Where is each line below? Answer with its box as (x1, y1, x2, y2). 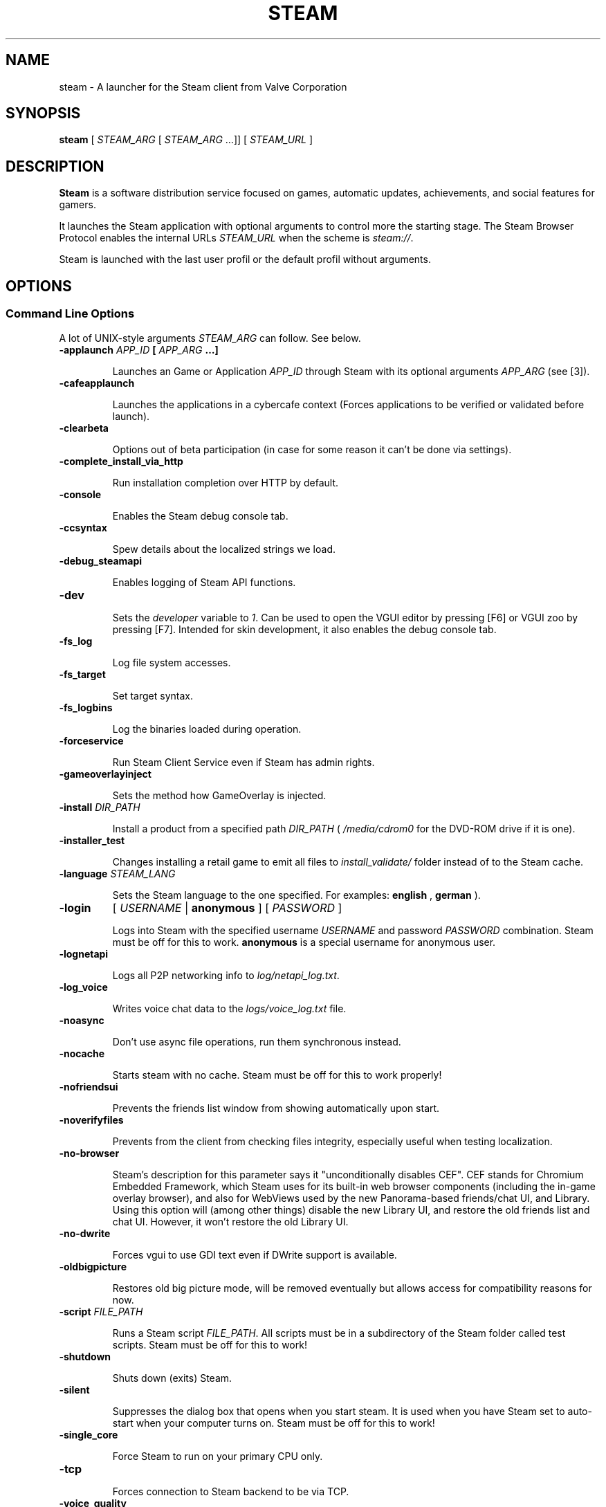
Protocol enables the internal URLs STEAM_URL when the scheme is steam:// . (59, 232, 414, 244)
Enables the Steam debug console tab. (112, 509, 288, 522)
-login (59, 900, 91, 915)
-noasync (59, 1014, 104, 1026)
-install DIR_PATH (59, 801, 140, 813)
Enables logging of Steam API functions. (112, 576, 296, 588)
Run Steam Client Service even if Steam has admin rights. (112, 756, 375, 768)
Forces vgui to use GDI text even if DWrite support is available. (112, 1248, 397, 1261)
